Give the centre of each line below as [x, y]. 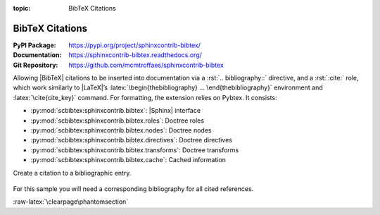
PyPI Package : [34, 45]
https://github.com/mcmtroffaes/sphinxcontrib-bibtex [146, 65]
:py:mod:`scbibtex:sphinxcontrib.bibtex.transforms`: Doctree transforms [135, 150]
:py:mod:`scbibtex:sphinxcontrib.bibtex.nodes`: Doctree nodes [121, 130]
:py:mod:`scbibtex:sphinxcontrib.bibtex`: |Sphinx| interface [115, 111]
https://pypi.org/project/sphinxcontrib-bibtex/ [134, 45]
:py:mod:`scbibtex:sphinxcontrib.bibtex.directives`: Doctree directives [131, 140]
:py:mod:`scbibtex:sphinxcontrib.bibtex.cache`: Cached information [128, 160]
